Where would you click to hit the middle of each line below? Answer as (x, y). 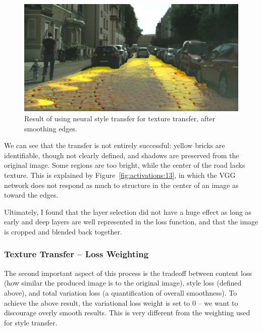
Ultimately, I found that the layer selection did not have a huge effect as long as (128, 211)
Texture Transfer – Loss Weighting (76, 254)
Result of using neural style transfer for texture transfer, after (120, 118)
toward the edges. (31, 195)
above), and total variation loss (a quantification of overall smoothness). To (121, 292)
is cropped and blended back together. (63, 231)
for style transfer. (31, 322)
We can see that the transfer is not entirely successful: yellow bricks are (115, 145)
